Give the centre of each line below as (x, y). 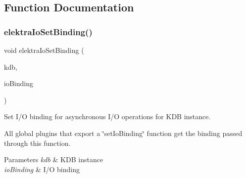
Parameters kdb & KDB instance (54, 159)
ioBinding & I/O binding (42, 169)
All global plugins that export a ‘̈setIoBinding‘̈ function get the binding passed (123, 133)
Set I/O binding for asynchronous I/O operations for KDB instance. (107, 116)
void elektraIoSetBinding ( (44, 50)
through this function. (37, 143)
